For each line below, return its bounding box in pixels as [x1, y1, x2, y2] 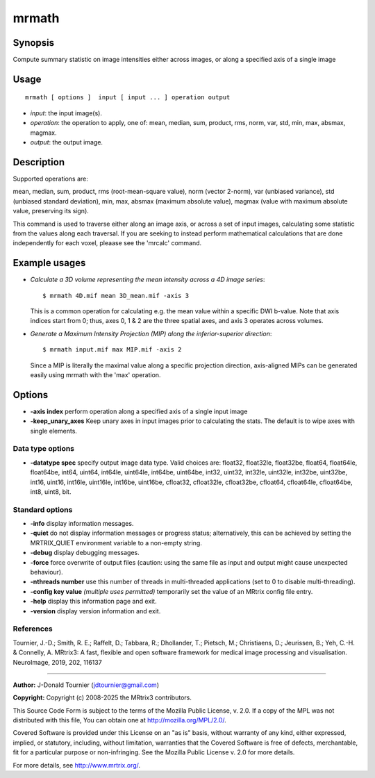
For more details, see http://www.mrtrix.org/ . [12, 761, 141, 769]
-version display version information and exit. [30, 606, 161, 615]
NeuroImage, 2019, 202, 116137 [12, 658, 102, 666]
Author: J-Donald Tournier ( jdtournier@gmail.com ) [12, 681, 160, 689]
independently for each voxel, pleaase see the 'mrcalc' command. [12, 239, 202, 247]
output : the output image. [30, 138, 103, 147]
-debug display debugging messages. [30, 549, 140, 557]
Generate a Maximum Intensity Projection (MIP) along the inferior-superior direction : [30, 329, 272, 338]
